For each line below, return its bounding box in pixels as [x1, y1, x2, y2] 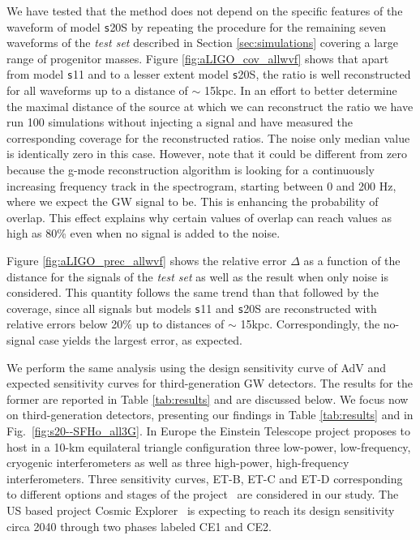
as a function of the [303, 252, 401, 269]
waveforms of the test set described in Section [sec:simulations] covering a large [6, 34, 398, 51]
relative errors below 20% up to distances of [6, 315, 225, 332]
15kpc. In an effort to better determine [204, 82, 397, 99]
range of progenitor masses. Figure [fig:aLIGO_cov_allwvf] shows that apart [6, 49, 389, 66]
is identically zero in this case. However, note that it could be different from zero [6, 145, 407, 162]
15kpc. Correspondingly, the [240, 315, 380, 332]
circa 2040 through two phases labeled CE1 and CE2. [6, 517, 272, 534]
